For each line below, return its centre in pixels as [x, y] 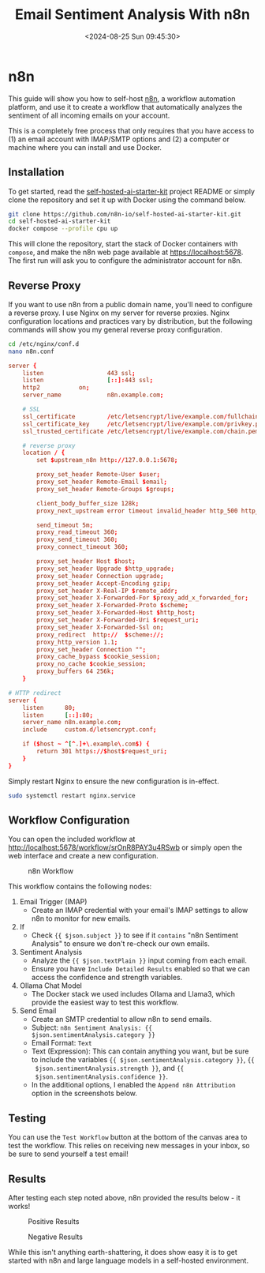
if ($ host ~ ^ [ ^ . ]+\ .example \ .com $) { [86, 744]
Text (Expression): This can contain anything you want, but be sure [140, 1051]
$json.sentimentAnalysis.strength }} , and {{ [110, 1068]
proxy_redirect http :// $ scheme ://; [100, 635]
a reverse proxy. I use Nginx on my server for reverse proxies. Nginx [119, 313]
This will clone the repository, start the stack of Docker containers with [123, 244]
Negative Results [55, 1237]
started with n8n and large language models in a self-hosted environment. [129, 1260]
